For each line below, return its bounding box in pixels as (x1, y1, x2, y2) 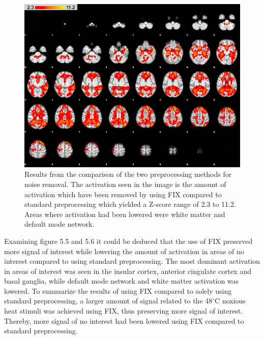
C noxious (215, 295, 246, 306)
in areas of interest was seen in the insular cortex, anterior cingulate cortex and (4, 265, 251, 276)
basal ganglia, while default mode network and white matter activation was (4, 275, 239, 286)
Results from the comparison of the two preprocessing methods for (24, 169, 232, 179)
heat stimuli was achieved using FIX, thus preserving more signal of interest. (4, 305, 243, 316)
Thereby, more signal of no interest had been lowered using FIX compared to (4, 315, 244, 326)
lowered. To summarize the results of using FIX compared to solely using (4, 285, 232, 296)
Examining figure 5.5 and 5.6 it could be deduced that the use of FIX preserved (4, 235, 253, 246)
